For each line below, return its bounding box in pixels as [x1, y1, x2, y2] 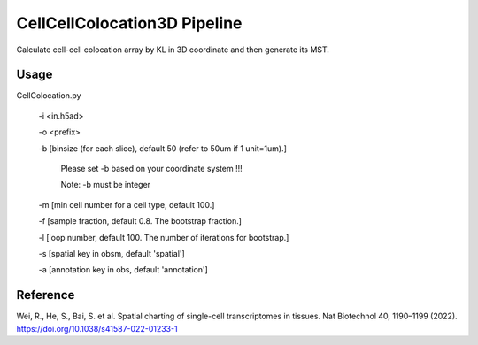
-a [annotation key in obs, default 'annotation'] [38, 264, 208, 275]
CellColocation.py [16, 90, 81, 101]
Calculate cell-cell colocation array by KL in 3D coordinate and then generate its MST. [16, 44, 329, 55]
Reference [16, 287, 75, 303]
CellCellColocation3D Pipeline [16, 13, 243, 33]
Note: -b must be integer [60, 180, 150, 190]
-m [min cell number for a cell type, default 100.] [38, 199, 215, 210]
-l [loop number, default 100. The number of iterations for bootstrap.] [38, 232, 289, 242]
